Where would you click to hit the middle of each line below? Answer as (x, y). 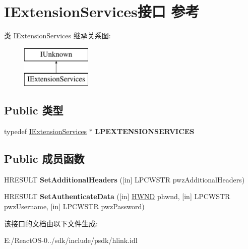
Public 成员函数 (44, 159)
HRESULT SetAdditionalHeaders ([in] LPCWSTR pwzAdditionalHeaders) (125, 179)
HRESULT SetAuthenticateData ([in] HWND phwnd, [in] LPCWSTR (117, 196)
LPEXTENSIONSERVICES (145, 131)
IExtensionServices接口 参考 (102, 11)
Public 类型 (34, 110)
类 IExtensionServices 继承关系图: (57, 36)
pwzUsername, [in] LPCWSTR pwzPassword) (74, 206)
